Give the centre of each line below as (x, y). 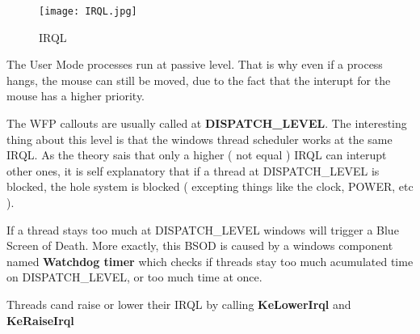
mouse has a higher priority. (76, 96)
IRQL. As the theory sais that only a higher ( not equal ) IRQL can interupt (197, 155)
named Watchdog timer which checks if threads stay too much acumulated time (210, 261)
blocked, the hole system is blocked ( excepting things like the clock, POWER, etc (210, 186)
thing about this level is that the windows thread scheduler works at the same (199, 139)
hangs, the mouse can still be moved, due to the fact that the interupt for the (199, 80)
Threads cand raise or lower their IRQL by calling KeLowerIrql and (179, 304)
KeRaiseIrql (40, 320)
